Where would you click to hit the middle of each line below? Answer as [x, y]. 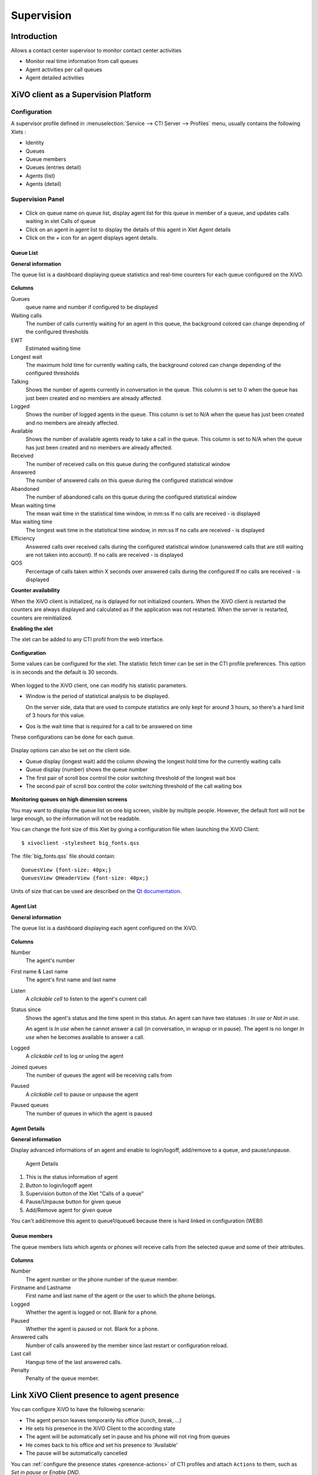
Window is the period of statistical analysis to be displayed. [97, 696]
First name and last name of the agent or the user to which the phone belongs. [121, 1296]
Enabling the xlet [32, 629]
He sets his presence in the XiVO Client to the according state [101, 1428]
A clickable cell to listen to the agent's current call [86, 999]
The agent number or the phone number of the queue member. [102, 1279]
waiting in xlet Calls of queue [61, 221]
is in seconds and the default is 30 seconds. [64, 672]
